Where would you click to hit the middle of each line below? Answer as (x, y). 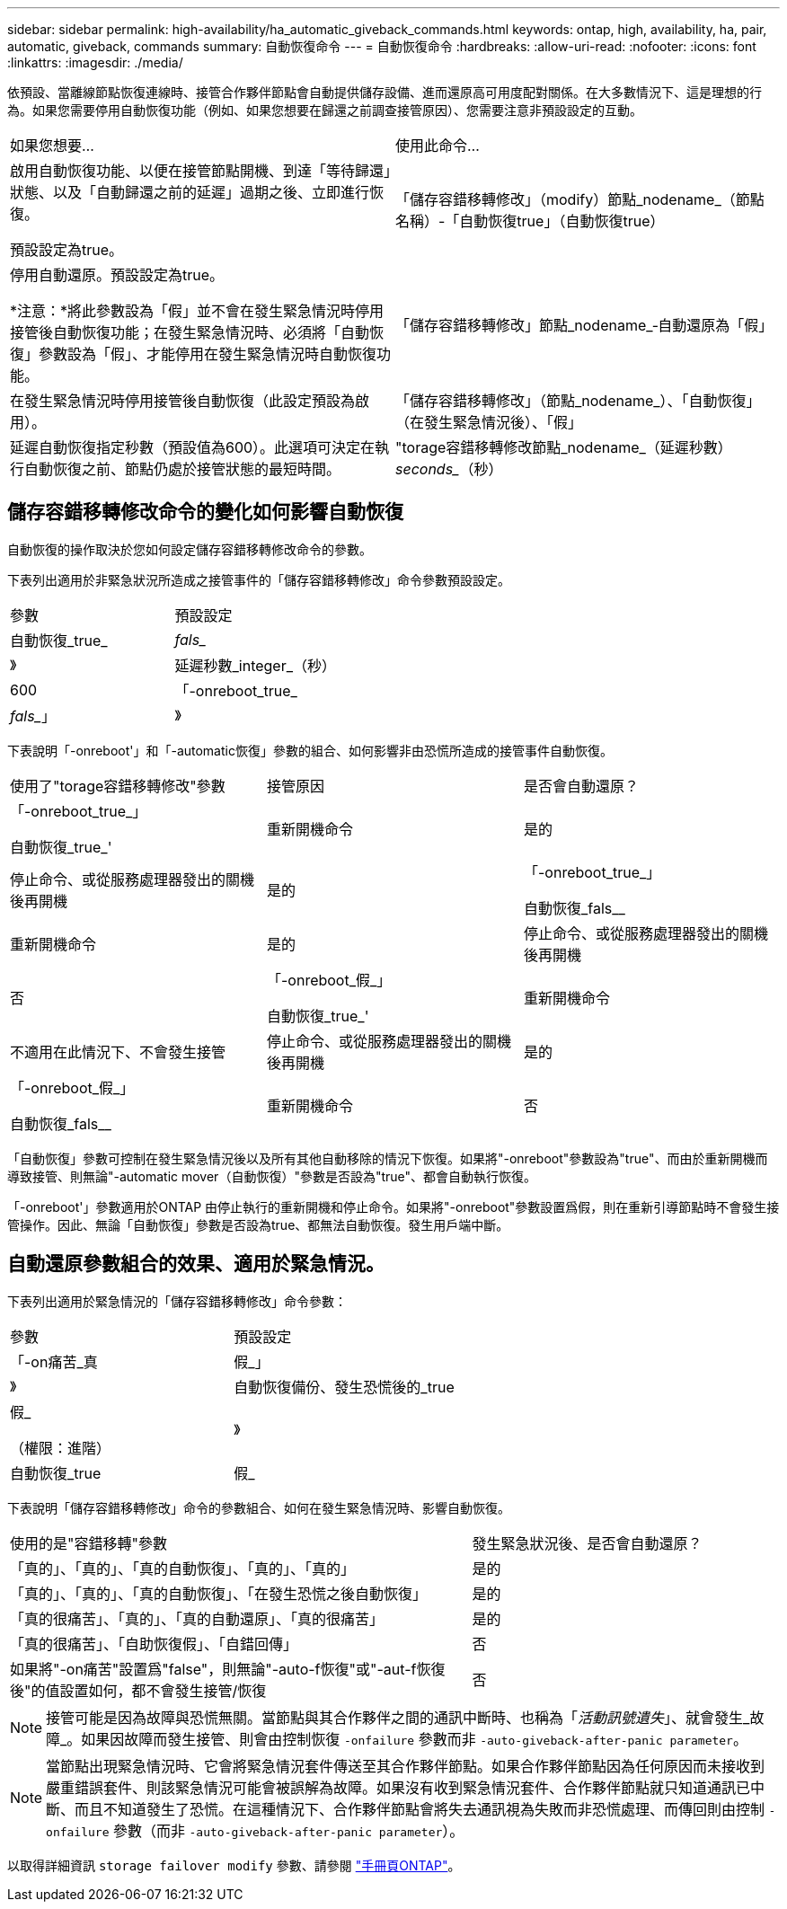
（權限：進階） (61, 1448)
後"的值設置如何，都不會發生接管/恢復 (138, 1690)
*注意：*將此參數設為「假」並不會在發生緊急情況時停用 (197, 311)
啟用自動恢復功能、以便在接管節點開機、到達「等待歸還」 (201, 171)
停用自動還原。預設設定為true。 (117, 275)
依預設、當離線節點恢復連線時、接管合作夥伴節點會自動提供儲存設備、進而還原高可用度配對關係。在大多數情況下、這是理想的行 (385, 92)
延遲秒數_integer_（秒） (255, 665)
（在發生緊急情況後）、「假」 (489, 422)
